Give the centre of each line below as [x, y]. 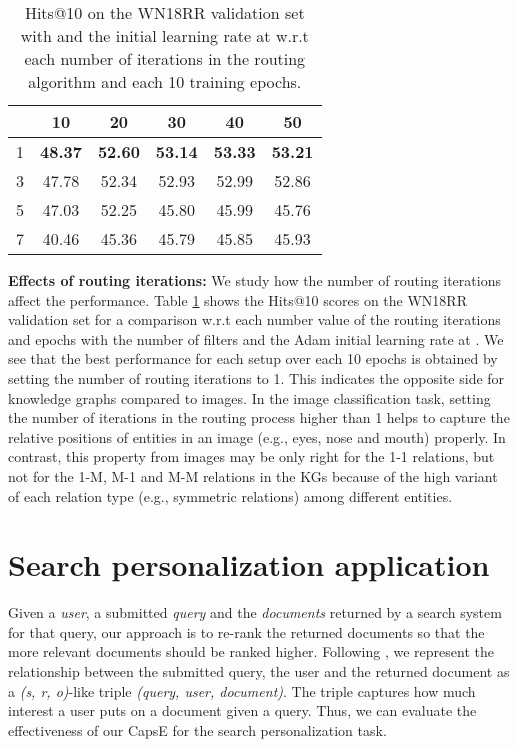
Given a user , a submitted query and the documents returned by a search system [255, 612]
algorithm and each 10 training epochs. [165, 81]
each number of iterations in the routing [165, 58]
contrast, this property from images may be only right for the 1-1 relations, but [251, 456]
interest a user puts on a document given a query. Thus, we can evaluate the [242, 710]
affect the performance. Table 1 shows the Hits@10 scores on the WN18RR [237, 299]
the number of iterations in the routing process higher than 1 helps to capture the [259, 417]
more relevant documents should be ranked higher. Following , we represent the [251, 651]
